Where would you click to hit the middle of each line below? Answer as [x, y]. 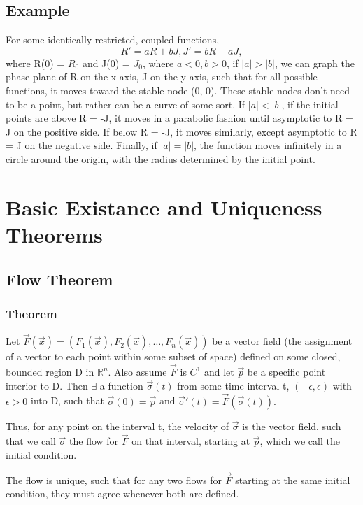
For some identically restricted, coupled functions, [113, 40]
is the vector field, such [292, 426]
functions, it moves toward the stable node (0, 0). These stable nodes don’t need [178, 90]
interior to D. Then [47, 385]
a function [121, 385]
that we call [31, 441]
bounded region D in [50, 372]
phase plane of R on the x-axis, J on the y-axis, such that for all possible [162, 77]
